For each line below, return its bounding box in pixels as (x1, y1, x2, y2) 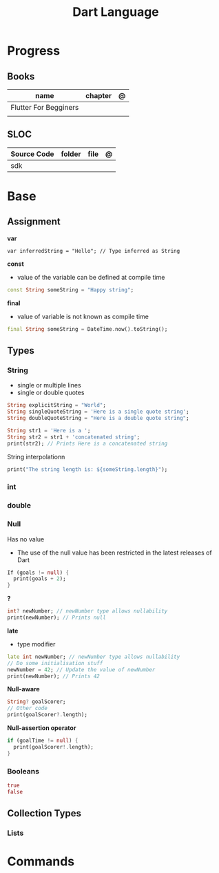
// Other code (7, 705, 48, 712)
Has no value (7, 535, 45, 543)
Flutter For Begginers (10, 103, 79, 112)
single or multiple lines (17, 381, 81, 390)
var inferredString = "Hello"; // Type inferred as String (7, 247, 180, 254)
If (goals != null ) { (7, 569, 70, 576)
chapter (85, 91, 112, 100)
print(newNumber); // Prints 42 (7, 673, 100, 680)
